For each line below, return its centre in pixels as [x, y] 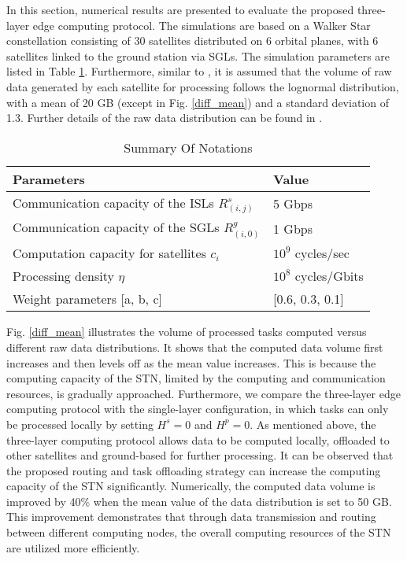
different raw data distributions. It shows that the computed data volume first [195, 347]
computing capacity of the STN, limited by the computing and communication [196, 378]
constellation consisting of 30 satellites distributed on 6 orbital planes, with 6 [192, 41]
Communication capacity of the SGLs [116, 227]
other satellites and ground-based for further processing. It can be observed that [200, 455]
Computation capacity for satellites [110, 253]
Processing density [63, 276]
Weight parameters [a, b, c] [87, 299]
